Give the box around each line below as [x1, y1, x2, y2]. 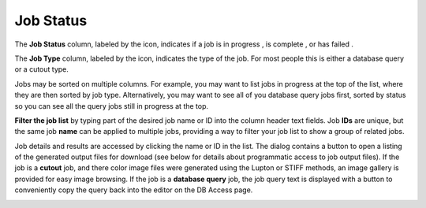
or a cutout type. [14, 65, 69, 74]
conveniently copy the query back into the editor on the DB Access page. [14, 185, 253, 195]
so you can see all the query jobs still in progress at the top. [14, 101, 209, 110]
